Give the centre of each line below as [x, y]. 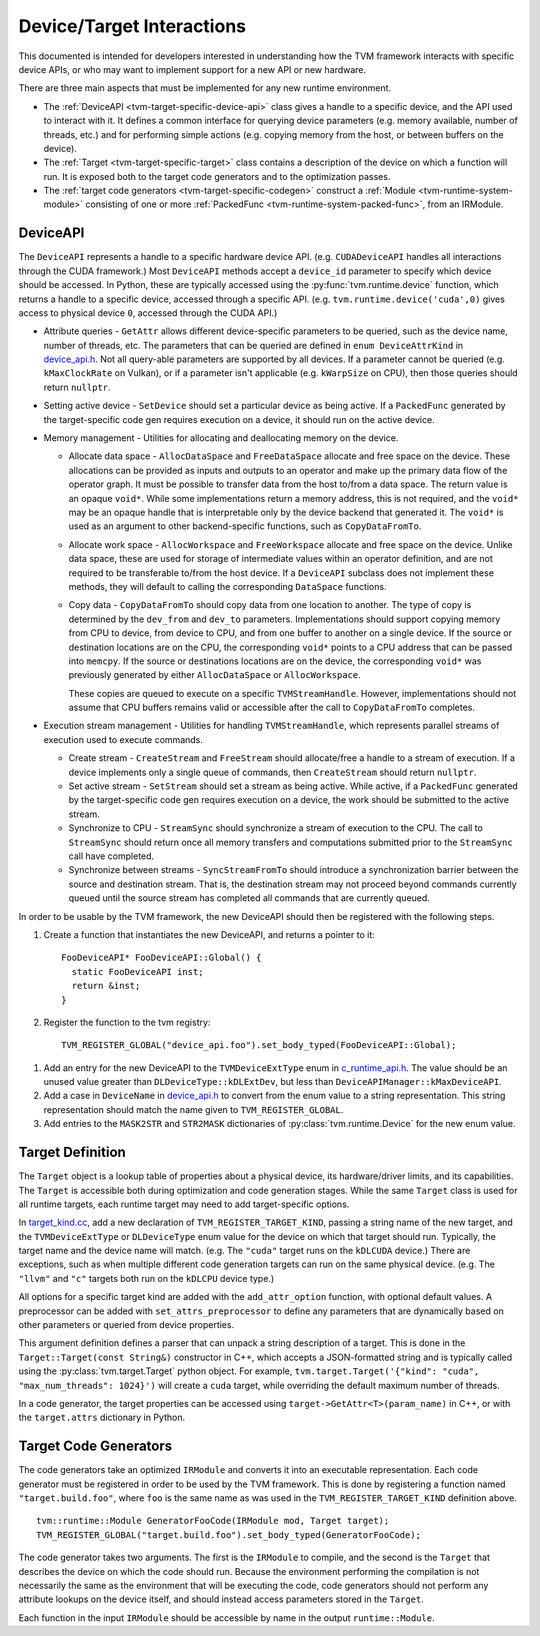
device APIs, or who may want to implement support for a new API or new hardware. [192, 69]
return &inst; [106, 986]
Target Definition [72, 1152]
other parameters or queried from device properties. [126, 1325]
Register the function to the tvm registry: [127, 1022]
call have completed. [111, 856]
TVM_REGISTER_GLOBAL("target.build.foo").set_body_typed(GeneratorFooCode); [229, 1534]
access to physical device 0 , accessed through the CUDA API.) [148, 312]
